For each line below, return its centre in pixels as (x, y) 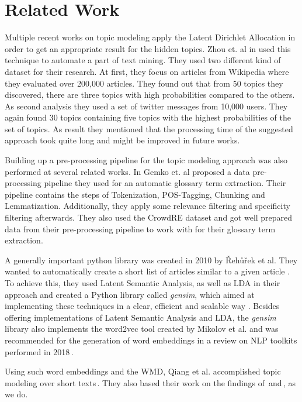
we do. (16, 394)
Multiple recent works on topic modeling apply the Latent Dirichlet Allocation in (150, 37)
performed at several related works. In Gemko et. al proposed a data (127, 171)
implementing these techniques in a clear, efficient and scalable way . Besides (142, 306)
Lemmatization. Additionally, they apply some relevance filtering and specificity (147, 206)
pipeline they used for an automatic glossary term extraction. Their (165, 183)
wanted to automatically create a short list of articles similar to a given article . (147, 271)
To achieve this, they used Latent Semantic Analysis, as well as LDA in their (143, 283)
